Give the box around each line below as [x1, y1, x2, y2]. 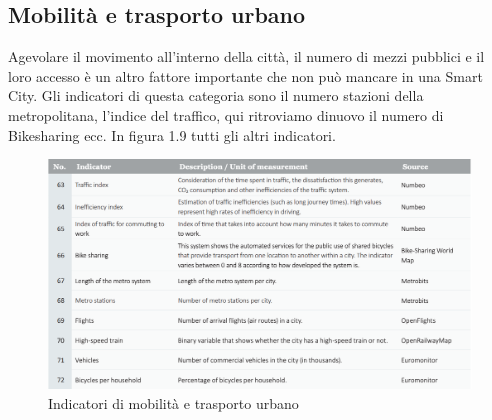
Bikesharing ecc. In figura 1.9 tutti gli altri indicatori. [8, 124, 336, 145]
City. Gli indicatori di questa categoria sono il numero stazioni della [8, 85, 424, 106]
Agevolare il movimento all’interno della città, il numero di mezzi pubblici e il [8, 46, 485, 67]
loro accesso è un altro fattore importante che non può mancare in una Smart [8, 65, 483, 86]
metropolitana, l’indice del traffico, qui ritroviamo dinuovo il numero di [8, 104, 444, 125]
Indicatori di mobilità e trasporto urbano [48, 392, 299, 413]
